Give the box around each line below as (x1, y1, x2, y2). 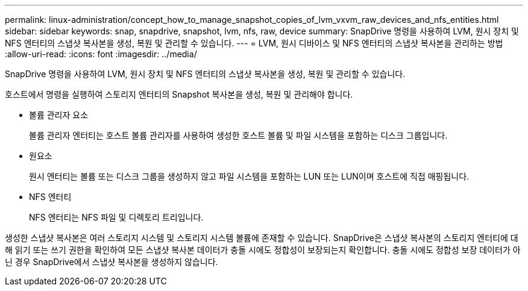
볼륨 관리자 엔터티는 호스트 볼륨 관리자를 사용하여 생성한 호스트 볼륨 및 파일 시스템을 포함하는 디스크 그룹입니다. (29, 130, 448, 140)
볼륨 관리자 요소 (29, 110, 89, 120)
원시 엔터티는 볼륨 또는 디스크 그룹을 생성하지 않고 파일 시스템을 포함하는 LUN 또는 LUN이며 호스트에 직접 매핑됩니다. (29, 171, 470, 181)
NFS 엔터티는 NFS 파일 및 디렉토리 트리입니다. (29, 212, 204, 222)
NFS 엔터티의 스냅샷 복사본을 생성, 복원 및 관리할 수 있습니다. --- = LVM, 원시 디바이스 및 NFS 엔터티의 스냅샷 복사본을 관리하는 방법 (5, 38, 503, 48)
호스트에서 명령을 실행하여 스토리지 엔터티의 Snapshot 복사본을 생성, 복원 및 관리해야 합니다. (5, 89, 353, 99)
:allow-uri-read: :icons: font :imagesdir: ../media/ (5, 49, 197, 59)
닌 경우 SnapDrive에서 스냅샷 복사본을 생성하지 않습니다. (5, 257, 218, 267)
